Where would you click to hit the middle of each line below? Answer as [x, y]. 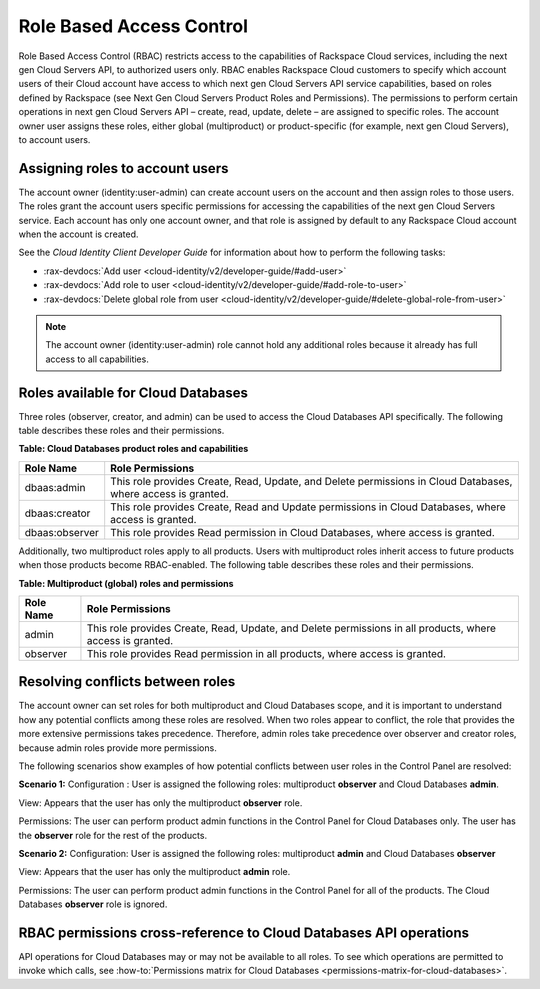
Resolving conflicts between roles [127, 681]
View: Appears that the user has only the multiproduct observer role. [160, 802]
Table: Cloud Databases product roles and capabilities [133, 449]
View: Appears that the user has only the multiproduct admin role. [154, 872]
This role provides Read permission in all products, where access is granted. [266, 653]
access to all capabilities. [97, 359]
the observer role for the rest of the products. [113, 835]
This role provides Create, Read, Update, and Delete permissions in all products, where [291, 628]
